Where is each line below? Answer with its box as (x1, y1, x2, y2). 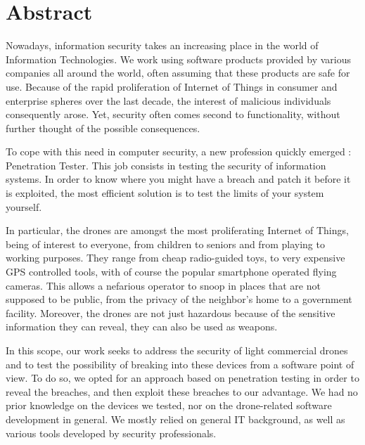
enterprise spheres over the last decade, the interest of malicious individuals (6, 93, 331, 108)
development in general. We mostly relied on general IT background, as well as (6, 411, 345, 426)
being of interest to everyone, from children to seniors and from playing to (6, 236, 325, 251)
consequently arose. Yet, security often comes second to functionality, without (6, 107, 340, 122)
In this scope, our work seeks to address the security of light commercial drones (6, 343, 348, 357)
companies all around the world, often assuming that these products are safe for (6, 65, 350, 80)
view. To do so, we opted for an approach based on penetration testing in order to (6, 370, 359, 385)
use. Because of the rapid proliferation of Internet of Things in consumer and (6, 79, 338, 93)
